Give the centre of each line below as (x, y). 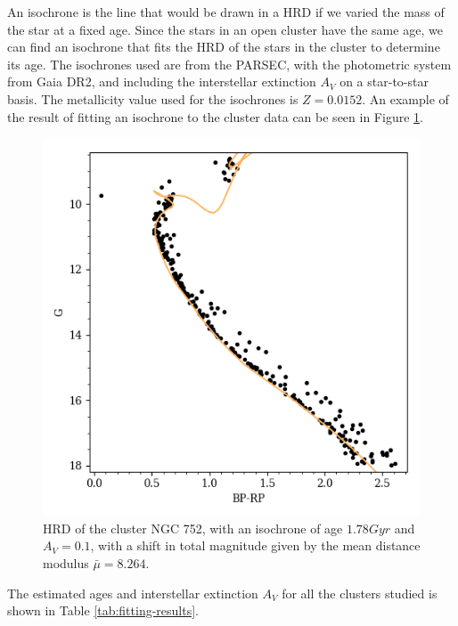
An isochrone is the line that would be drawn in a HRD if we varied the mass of (226, 12)
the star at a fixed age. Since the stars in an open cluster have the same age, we (225, 29)
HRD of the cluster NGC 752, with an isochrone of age (193, 528)
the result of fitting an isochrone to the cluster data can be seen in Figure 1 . (215, 116)
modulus (66, 562)
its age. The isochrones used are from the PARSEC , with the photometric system (229, 64)
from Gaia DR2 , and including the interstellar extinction (162, 81)
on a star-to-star (384, 81)
